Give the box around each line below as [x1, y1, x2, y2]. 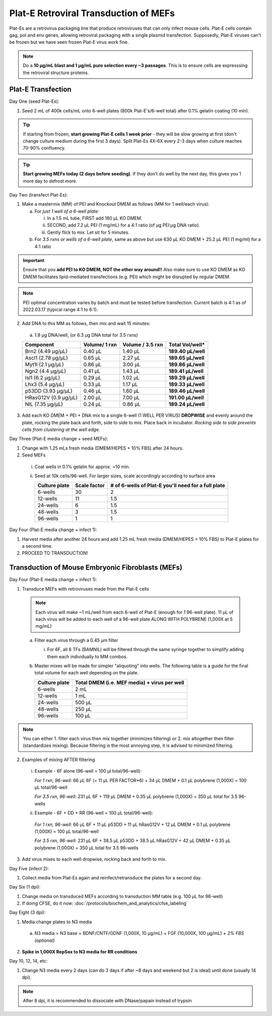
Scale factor [75, 482, 105, 489]
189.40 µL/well [168, 348, 205, 355]
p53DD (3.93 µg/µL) [25, 388, 73, 395]
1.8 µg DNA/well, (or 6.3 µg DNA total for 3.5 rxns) [34, 332, 138, 338]
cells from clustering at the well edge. [22, 426, 100, 432]
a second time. [22, 543, 53, 549]
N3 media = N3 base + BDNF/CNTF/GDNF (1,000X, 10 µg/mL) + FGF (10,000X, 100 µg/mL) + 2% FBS [34, 930, 244, 936]
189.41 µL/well [168, 368, 204, 375]
